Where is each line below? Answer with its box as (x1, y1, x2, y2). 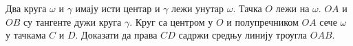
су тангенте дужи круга (23, 14, 122, 28)
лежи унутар (171, 1, 224, 15)
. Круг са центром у (129, 14, 213, 28)
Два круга (6, 1, 47, 15)
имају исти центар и (75, 1, 160, 15)
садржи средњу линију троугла (178, 28, 308, 42)
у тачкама (6, 28, 46, 42)
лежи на (275, 1, 310, 15)
